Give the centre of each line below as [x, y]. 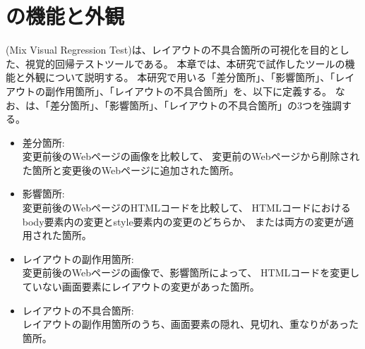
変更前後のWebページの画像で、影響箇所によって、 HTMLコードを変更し [191, 273]
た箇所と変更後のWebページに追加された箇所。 [131, 170]
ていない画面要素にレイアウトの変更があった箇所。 [141, 287]
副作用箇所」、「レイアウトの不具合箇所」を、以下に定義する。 [188, 91]
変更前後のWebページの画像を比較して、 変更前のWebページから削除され [191, 156]
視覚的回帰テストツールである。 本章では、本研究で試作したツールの [185, 63]
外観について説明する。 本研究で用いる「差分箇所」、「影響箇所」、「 [180, 77]
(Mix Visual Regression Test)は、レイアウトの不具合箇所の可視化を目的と [173, 50]
